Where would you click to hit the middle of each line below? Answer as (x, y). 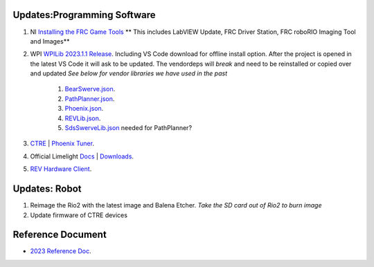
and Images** (50, 41)
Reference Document (60, 235)
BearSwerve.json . (90, 89)
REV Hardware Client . (61, 169)
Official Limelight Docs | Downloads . (82, 156)
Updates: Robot (47, 189)
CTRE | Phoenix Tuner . (62, 144)
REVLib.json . (83, 118)
